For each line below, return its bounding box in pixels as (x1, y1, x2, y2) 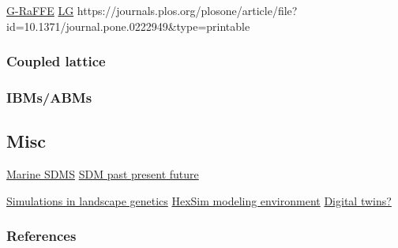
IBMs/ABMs (6, 87, 92, 107)
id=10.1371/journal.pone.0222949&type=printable (6, 17, 250, 34)
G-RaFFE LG (6, 2, 74, 18)
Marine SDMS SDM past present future (6, 166, 199, 182)
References (6, 226, 77, 246)
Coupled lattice (6, 51, 106, 71)
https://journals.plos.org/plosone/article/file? (77, 2, 298, 18)
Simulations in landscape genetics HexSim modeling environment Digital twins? (6, 192, 392, 209)
